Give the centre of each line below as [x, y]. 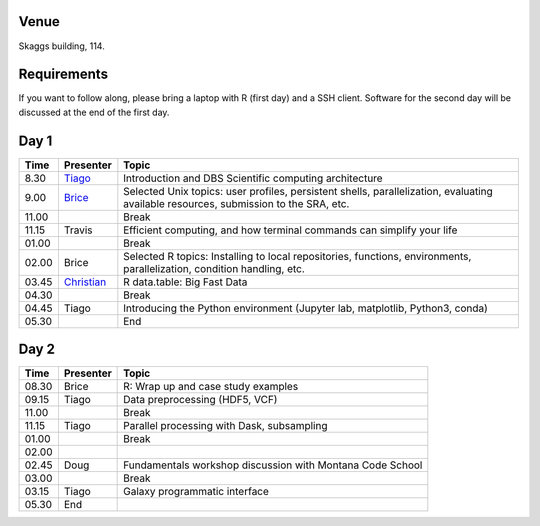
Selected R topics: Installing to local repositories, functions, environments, [297, 256]
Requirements [63, 74]
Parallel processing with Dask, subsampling [226, 426]
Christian [85, 282]
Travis [78, 230]
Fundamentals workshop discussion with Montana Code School [273, 465]
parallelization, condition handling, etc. [214, 268]
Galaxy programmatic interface [196, 492]
